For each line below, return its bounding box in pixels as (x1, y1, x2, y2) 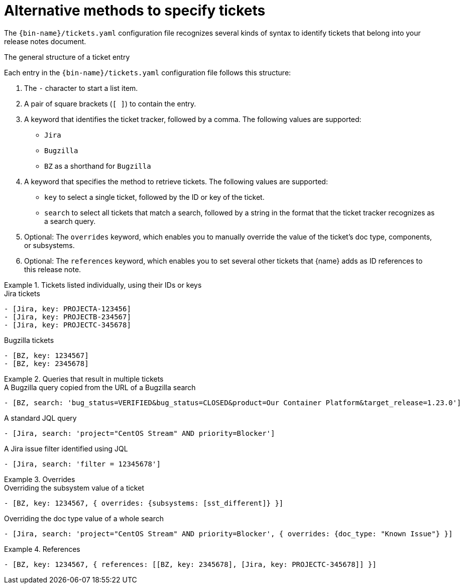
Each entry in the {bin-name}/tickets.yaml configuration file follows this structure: (4, 68, 291, 77)
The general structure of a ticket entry (4, 52, 130, 61)
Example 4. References (4, 544, 80, 553)
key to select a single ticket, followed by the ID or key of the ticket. (44, 192, 265, 201)
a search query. (44, 216, 96, 225)
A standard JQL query (4, 413, 77, 422)
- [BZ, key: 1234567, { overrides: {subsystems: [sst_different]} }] (4, 499, 284, 507)
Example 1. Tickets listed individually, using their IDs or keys (4, 280, 202, 289)
